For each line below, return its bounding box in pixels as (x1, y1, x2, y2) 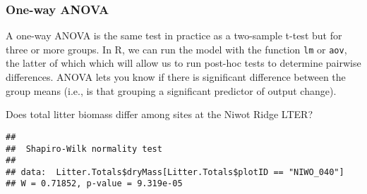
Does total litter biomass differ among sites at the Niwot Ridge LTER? (6, 107, 313, 122)
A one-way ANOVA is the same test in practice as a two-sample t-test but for (6, 28, 342, 43)
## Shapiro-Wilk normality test (6, 143, 162, 154)
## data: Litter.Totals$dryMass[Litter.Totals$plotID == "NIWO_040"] (6, 167, 344, 177)
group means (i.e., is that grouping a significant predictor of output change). (6, 83, 337, 98)
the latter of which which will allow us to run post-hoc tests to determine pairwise (6, 56, 361, 70)
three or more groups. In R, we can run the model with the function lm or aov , (6, 41, 347, 56)
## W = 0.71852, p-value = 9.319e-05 (6, 179, 183, 189)
